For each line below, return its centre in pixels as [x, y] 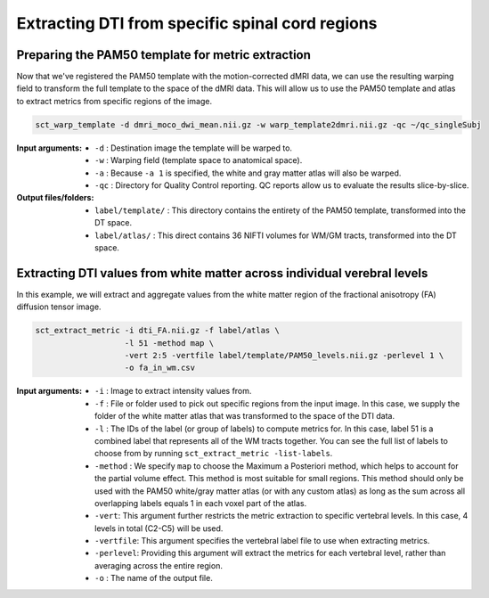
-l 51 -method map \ [169, 343]
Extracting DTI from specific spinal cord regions [197, 23]
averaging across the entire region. [159, 565]
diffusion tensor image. [59, 307]
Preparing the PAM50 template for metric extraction [164, 55]
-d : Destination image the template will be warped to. [194, 148]
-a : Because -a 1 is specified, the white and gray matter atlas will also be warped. [248, 173]
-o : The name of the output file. [154, 578]
